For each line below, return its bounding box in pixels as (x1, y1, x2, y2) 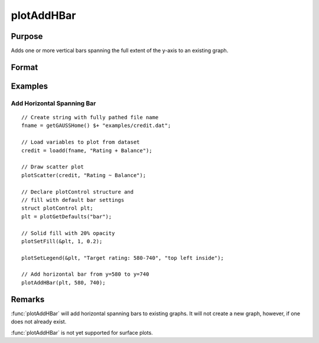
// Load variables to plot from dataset (21, 139, 140, 146)
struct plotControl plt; (21, 205, 93, 212)
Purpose (11, 31, 43, 41)
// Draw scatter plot (21, 164, 84, 171)
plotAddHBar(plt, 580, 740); (21, 279, 106, 286)
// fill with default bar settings (21, 197, 125, 203)
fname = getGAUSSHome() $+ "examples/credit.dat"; (21, 122, 171, 129)
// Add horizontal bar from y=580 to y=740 (21, 271, 149, 277)
